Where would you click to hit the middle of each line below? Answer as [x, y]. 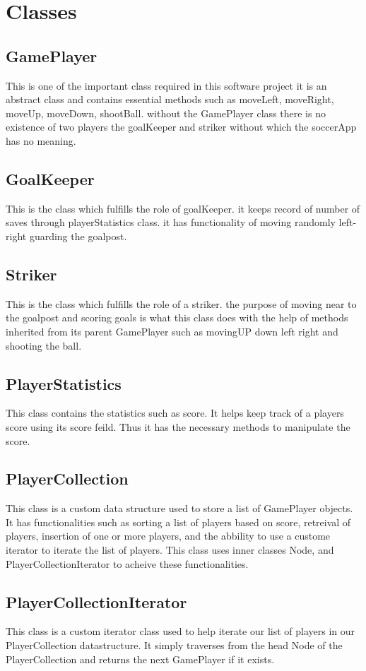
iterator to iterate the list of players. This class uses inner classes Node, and [170, 550]
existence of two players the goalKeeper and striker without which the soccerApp [181, 127]
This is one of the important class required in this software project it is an [166, 85]
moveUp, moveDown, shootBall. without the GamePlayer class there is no [166, 113]
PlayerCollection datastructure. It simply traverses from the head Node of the [174, 645]
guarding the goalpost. [78, 236]
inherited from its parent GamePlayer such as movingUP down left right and [172, 331]
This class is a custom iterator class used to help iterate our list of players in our [181, 631]
